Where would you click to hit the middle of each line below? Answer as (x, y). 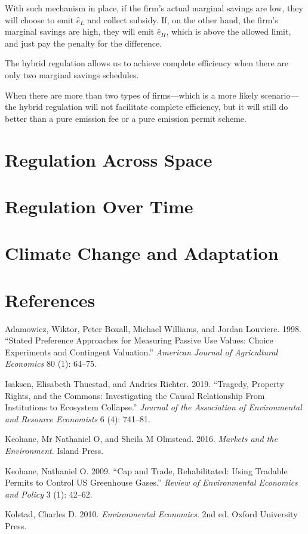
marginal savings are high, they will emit (80, 31)
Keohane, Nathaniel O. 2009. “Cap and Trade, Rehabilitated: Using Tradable (146, 470)
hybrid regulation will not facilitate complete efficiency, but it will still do (154, 107)
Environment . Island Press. (54, 450)
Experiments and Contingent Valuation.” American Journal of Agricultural (141, 352)
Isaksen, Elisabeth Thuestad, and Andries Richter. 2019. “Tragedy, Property (144, 383)
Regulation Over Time (99, 206)
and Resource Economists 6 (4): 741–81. (78, 418)
